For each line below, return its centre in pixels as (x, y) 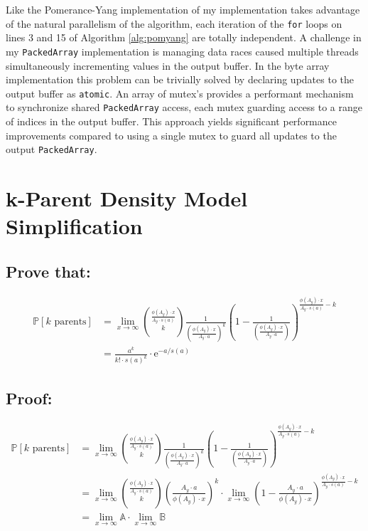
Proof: (29, 398)
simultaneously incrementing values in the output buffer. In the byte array (168, 65)
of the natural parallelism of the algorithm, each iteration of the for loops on (174, 23)
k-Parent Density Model (127, 198)
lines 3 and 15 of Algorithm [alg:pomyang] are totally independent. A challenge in (184, 37)
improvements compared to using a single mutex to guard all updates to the (171, 135)
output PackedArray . (52, 149)
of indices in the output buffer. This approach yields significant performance (172, 121)
